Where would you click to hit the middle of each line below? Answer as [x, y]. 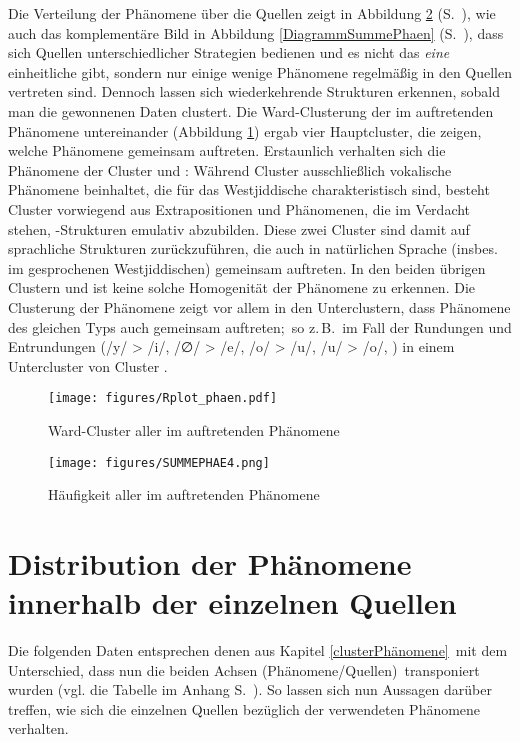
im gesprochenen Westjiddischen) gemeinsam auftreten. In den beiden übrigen [247, 267]
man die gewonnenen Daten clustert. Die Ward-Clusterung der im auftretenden [251, 110]
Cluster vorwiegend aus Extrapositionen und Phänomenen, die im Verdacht [239, 208]
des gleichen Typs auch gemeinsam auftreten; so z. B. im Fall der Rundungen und [260, 326]
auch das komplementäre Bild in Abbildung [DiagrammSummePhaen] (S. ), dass [256, 32]
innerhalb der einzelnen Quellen [232, 602]
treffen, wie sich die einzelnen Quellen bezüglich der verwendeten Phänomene [244, 708]
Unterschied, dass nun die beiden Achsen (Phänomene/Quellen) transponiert [244, 669]
